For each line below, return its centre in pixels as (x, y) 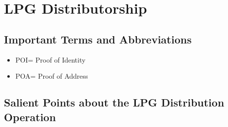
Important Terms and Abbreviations (98, 39)
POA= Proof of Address (52, 76)
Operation (30, 116)
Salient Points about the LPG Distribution (114, 102)
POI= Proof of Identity (50, 59)
